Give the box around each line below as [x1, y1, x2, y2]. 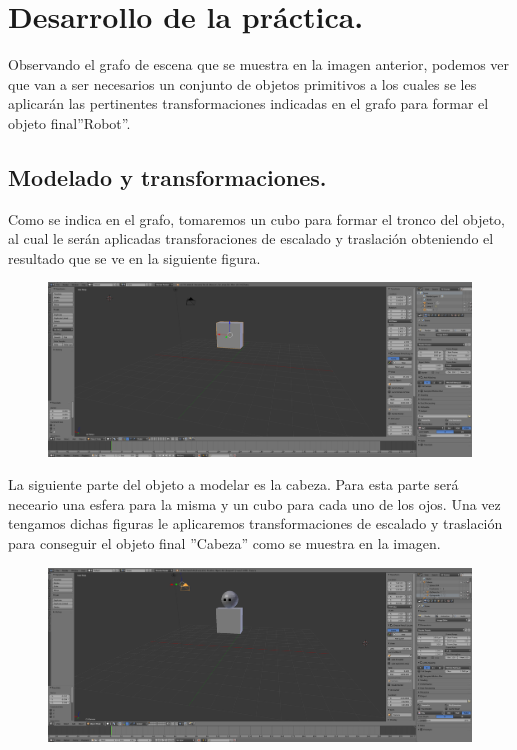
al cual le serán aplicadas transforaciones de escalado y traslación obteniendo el [8, 228, 494, 249]
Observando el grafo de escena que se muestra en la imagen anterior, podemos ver [8, 54, 510, 75]
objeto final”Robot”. [8, 112, 131, 133]
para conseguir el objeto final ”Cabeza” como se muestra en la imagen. [8, 532, 441, 553]
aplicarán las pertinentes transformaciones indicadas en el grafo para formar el [8, 93, 489, 114]
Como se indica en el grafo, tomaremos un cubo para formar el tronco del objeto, [8, 208, 505, 229]
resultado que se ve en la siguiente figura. [8, 247, 261, 268]
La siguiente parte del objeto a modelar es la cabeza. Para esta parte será [8, 474, 459, 495]
